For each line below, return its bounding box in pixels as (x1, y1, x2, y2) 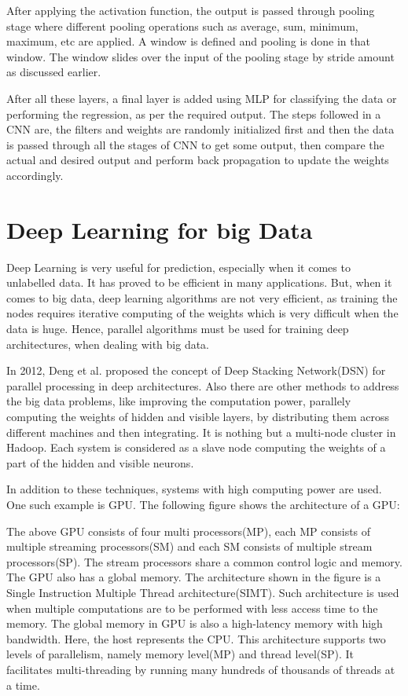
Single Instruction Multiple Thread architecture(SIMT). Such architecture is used (6, 584, 399, 600)
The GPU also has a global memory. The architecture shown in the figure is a (6, 569, 381, 585)
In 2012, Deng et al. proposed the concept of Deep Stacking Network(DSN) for (6, 362, 386, 379)
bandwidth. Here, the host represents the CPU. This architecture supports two (6, 630, 386, 647)
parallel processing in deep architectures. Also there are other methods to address (6, 377, 399, 394)
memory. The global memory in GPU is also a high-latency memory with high (6, 615, 383, 632)
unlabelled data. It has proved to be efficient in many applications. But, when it (6, 274, 392, 291)
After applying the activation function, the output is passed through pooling (6, 2, 375, 18)
